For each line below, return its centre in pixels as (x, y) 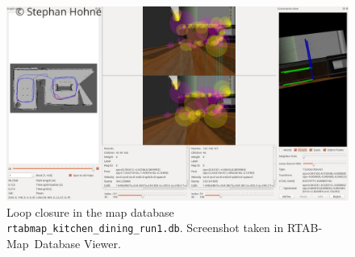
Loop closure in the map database (90, 211)
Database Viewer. (77, 243)
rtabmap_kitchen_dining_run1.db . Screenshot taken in (145, 228)
